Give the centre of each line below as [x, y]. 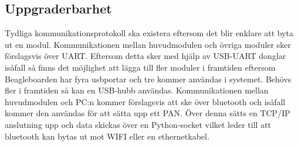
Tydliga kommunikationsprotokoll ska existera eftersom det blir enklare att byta [149, 33]
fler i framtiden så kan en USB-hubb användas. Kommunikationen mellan [137, 90]
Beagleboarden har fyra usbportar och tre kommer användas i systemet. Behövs [148, 79]
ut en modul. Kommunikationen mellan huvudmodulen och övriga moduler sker [148, 44]
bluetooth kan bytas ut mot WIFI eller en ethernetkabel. [107, 136]
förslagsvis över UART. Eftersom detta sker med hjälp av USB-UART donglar [145, 56]
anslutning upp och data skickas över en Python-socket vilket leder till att [138, 124]
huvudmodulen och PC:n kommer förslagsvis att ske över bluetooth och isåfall [145, 101]
